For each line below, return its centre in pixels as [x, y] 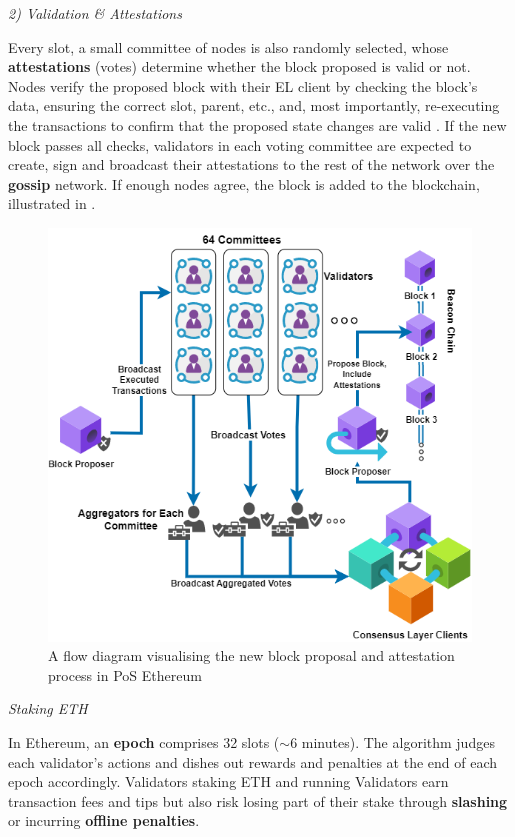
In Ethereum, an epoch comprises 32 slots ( [144, 741]
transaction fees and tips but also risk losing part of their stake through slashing [258, 800]
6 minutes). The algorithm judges [392, 741]
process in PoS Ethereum [125, 674]
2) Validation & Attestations [95, 13]
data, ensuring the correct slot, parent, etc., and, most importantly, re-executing [254, 105]
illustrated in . [52, 203]
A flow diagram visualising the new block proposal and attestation [251, 655]
